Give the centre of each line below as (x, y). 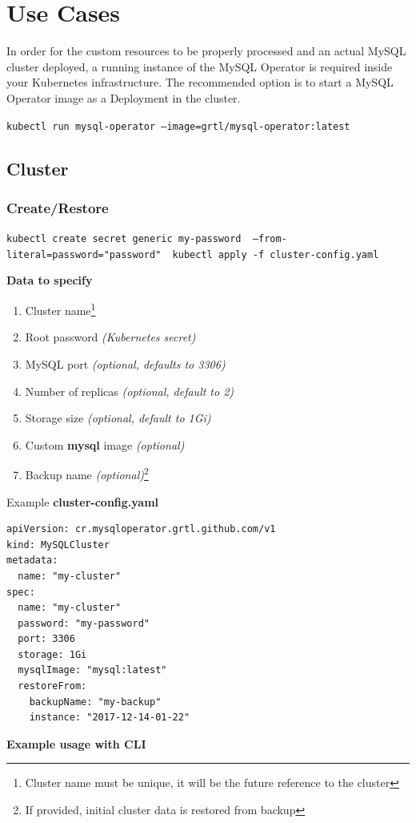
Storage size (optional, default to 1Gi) (118, 418)
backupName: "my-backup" (95, 702)
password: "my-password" (84, 623)
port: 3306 (46, 639)
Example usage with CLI (76, 743)
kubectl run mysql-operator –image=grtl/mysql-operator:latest (178, 126)
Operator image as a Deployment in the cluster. (124, 97)
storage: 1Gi (52, 654)
